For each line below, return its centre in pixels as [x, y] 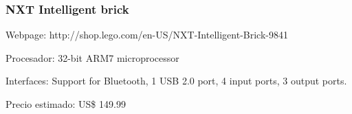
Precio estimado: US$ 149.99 [66, 104]
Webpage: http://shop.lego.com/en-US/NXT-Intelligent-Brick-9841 [147, 35]
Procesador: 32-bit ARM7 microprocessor [92, 57]
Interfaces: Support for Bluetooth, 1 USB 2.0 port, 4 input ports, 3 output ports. [176, 81]
